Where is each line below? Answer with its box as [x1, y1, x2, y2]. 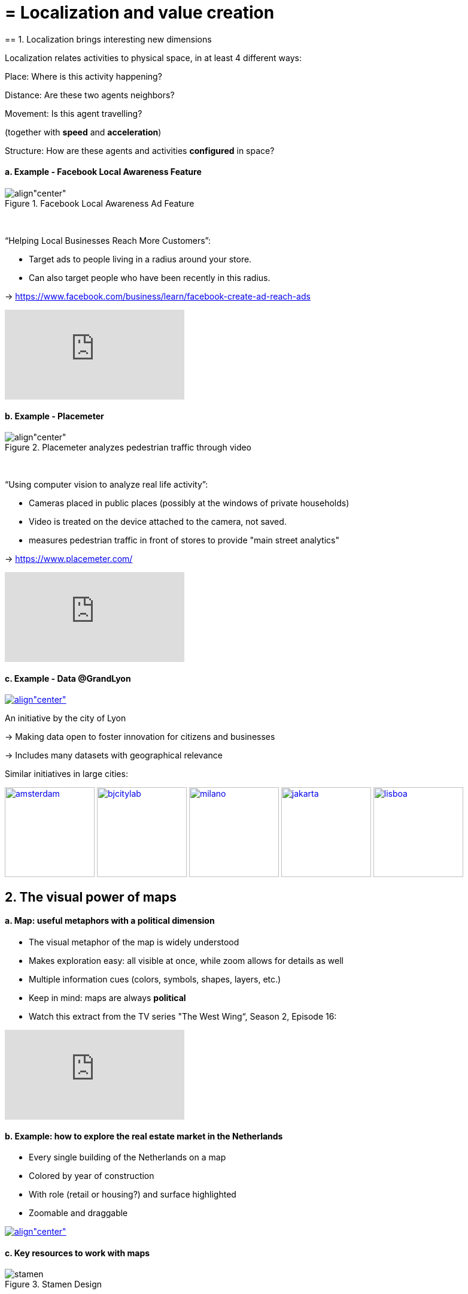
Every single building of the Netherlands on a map [29, 1152, 226, 1163]
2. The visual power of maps [5, 889, 177, 905]
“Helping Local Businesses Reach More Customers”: [5, 235, 211, 246]
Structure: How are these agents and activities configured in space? [5, 145, 275, 156]
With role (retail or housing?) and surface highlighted [29, 1189, 236, 1200]
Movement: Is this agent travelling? [5, 108, 142, 119]
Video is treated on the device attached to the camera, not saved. [29, 516, 287, 527]
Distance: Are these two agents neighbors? [5, 89, 175, 100]
